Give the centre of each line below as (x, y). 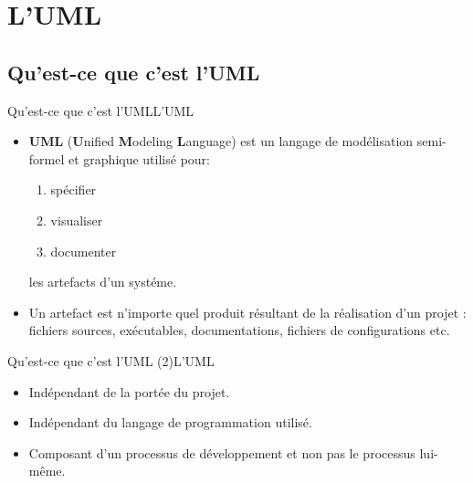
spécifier (74, 189)
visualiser (77, 220)
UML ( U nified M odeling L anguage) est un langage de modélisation (221, 141)
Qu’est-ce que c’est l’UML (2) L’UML (111, 360)
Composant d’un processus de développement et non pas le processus (222, 452)
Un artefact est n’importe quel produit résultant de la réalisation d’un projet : (247, 312)
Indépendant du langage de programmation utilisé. (170, 422)
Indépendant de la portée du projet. (129, 391)
